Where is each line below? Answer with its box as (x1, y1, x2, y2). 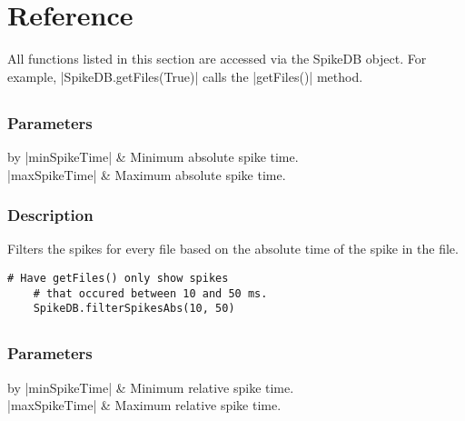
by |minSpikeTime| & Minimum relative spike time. (7, 377, 294, 396)
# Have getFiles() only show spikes (7, 272, 229, 285)
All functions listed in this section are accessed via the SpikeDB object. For (7, 49, 427, 68)
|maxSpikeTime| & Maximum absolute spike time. (7, 165, 286, 184)
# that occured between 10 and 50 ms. (33, 286, 268, 300)
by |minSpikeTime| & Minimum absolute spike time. (7, 147, 299, 165)
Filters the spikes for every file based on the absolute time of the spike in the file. (7, 239, 459, 258)
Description (7, 204, 94, 226)
